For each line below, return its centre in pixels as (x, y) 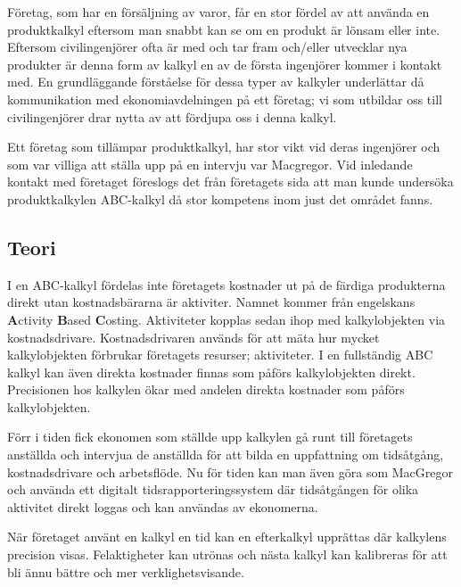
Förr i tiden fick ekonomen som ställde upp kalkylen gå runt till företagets (210, 437)
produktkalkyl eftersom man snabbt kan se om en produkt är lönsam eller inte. (224, 29)
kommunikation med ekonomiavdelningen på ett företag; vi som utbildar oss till (225, 99)
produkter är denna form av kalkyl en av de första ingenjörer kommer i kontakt (225, 64)
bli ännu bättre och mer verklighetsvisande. (126, 571)
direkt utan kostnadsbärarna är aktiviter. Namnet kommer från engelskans (211, 302)
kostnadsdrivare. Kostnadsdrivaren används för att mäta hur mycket (193, 337)
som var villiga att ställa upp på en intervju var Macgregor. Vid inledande (210, 164)
